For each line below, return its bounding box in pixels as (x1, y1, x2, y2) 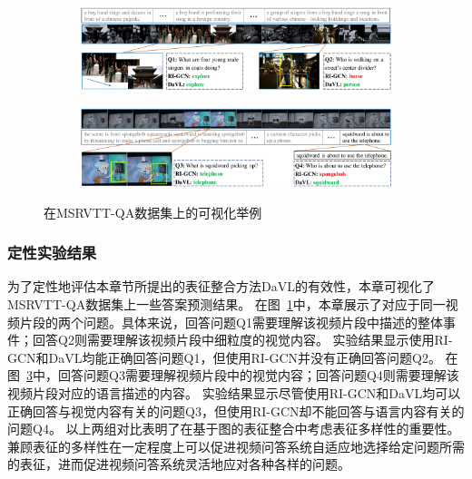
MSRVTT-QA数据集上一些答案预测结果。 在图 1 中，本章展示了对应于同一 (7, 294, 446, 313)
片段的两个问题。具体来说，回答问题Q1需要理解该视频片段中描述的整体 (19, 312, 443, 331)
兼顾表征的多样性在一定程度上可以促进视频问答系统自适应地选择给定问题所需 (7, 436, 465, 455)
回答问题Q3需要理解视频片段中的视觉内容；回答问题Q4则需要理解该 (57, 366, 459, 385)
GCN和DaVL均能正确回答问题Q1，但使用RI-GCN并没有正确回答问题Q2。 (7, 347, 441, 367)
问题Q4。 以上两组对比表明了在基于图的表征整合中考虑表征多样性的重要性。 (7, 419, 460, 438)
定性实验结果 (7, 241, 97, 264)
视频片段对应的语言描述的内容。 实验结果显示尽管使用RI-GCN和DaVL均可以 (7, 383, 461, 402)
